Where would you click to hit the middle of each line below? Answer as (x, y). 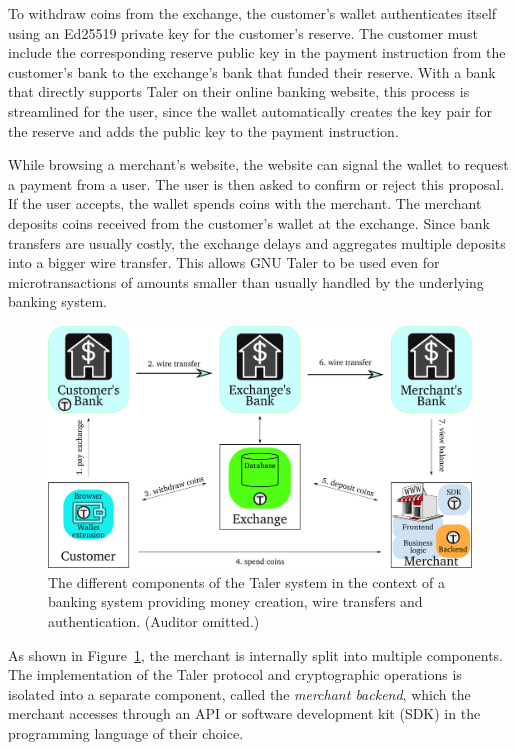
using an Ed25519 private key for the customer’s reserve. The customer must (243, 32)
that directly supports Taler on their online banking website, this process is (239, 91)
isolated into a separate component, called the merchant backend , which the (239, 693)
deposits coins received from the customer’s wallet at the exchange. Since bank (249, 222)
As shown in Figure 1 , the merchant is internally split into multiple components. (255, 654)
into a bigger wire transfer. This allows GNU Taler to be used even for (224, 262)
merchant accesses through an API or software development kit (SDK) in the (244, 713)
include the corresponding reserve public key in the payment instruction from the (257, 52)
